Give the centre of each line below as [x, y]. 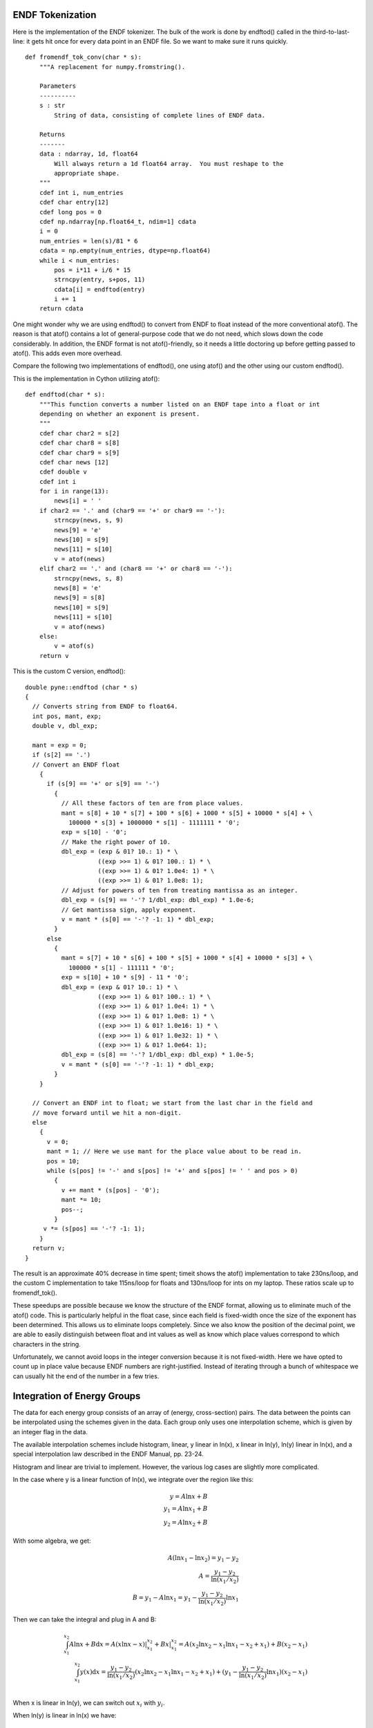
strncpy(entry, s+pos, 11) [100, 280]
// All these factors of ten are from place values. [152, 803]
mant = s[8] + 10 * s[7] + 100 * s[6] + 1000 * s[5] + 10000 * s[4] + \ [187, 813]
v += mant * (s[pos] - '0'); [111, 1190]
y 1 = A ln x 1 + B [185, 1510]
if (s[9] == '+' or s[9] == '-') [103, 784]
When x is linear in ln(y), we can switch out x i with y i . [89, 1703]
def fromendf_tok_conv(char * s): [83, 57]
